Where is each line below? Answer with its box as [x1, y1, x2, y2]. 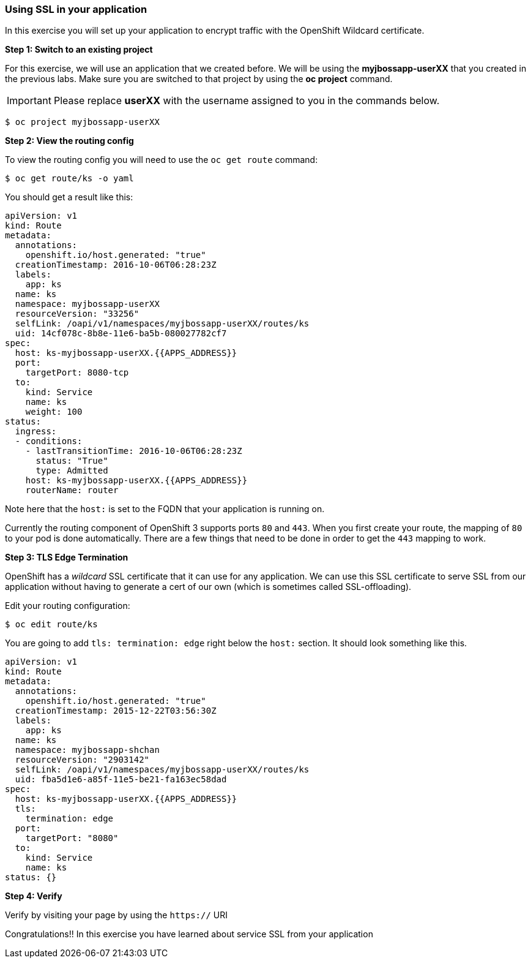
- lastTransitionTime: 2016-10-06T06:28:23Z [25, 446, 242, 456]
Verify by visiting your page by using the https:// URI [5, 910, 228, 921]
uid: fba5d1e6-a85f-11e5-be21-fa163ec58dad [15, 774, 227, 785]
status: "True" [35, 456, 108, 466]
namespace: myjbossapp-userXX [15, 299, 160, 309]
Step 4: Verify [5, 891, 62, 902]
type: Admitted [35, 466, 108, 476]
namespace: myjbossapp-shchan [15, 745, 160, 755]
